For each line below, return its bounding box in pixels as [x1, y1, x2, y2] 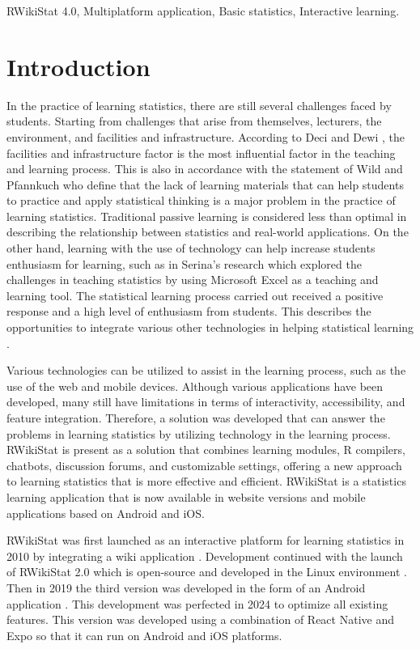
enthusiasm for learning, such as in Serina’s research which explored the [6, 255, 362, 272]
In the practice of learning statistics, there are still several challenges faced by [6, 96, 392, 113]
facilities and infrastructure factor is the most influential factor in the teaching [6, 144, 396, 161]
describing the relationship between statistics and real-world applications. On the [6, 223, 409, 240]
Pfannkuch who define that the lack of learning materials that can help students [6, 176, 404, 193]
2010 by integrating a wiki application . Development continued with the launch [6, 547, 403, 564]
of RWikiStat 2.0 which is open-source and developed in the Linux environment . [6, 563, 407, 580]
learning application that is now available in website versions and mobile [6, 488, 366, 505]
